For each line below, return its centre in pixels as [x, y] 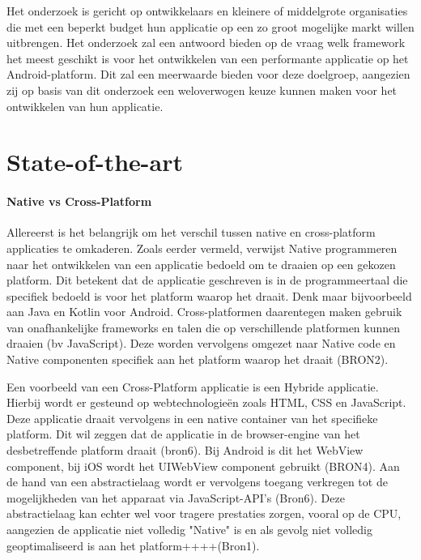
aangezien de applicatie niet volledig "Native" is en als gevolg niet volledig [189, 530]
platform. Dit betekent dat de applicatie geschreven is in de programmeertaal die [207, 280]
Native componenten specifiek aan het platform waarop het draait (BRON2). [198, 359]
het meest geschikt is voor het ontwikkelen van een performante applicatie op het [208, 58]
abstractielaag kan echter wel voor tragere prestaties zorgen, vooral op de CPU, [204, 513]
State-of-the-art [95, 162]
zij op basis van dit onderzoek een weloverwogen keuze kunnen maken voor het [202, 90]
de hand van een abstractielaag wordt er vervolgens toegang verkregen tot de [197, 482]
